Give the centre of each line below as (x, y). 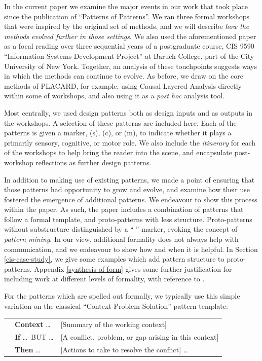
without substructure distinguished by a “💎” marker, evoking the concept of (121, 229)
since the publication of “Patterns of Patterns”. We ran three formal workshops (127, 16)
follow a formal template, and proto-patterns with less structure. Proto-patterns (128, 219)
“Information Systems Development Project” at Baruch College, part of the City (129, 56)
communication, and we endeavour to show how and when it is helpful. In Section (131, 249)
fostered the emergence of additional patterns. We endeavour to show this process (131, 199)
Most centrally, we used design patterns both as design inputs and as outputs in (128, 112)
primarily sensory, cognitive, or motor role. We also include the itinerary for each (130, 142)
